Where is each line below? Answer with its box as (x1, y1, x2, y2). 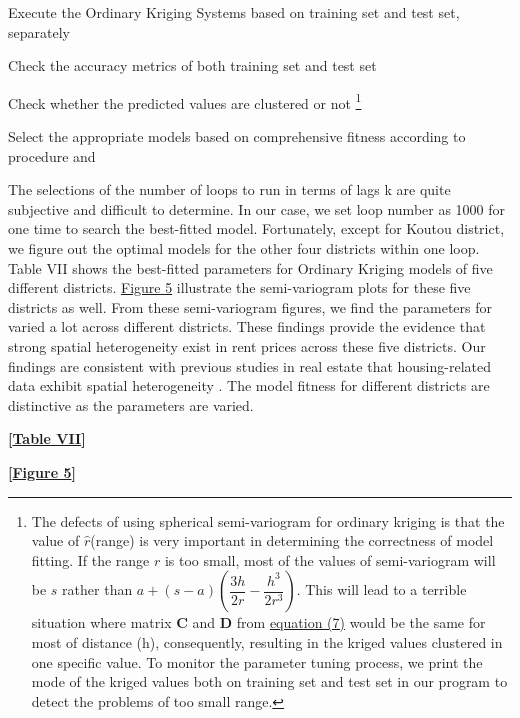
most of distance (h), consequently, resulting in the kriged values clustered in (31, 631, 503, 652)
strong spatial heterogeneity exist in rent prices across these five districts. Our (8, 335, 486, 356)
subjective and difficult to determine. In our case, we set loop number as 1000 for (8, 198, 506, 219)
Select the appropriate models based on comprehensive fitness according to (8, 126, 466, 147)
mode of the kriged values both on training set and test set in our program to (31, 671, 508, 692)
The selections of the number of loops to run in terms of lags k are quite (8, 179, 451, 200)
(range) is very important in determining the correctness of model (90, 530, 494, 551)
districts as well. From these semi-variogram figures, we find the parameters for (8, 296, 492, 317)
